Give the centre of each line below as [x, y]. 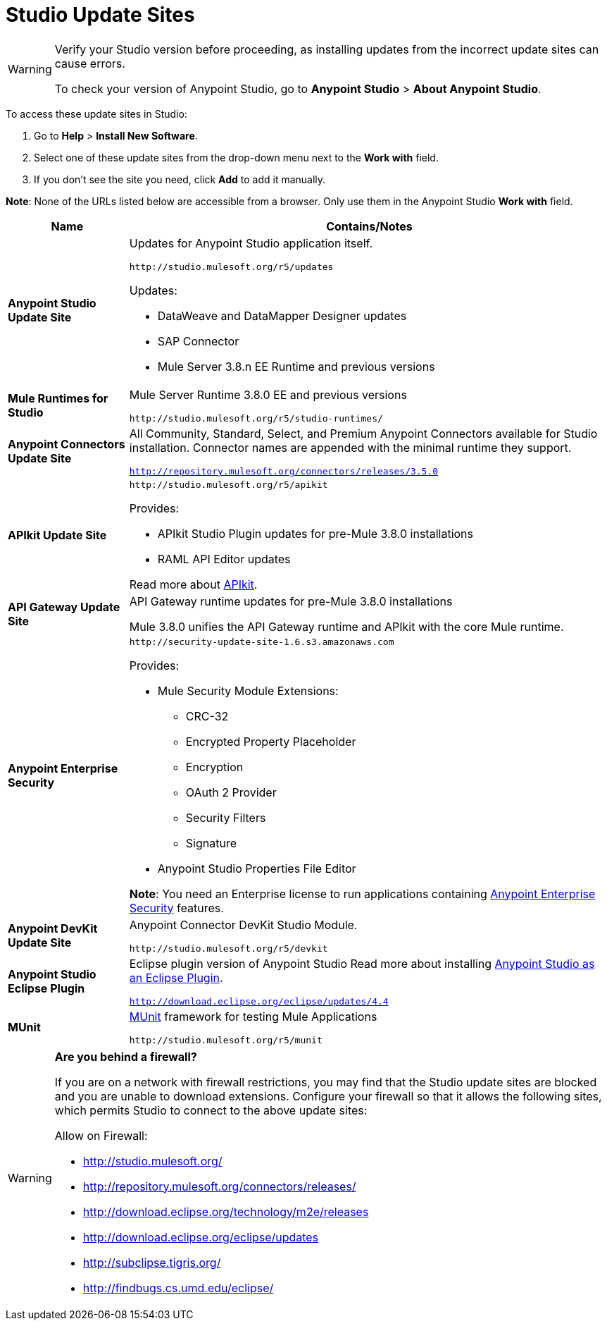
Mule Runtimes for [58, 399]
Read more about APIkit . [193, 584]
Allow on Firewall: [101, 1135]
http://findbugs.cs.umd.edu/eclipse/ [178, 1288]
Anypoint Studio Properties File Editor [257, 868]
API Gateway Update [64, 607]
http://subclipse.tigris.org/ [152, 1262]
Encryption [214, 767]
